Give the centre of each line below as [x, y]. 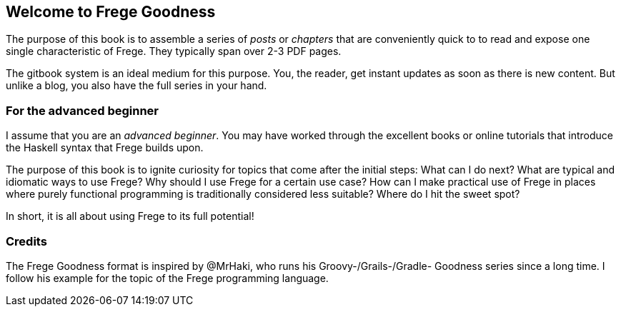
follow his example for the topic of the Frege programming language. [167, 278]
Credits [26, 241]
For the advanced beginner [83, 110]
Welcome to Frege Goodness [111, 12]
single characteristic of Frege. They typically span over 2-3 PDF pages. [174, 51]
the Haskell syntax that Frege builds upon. [105, 148]
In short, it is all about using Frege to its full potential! [130, 216]
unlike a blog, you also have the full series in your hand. [136, 86]
